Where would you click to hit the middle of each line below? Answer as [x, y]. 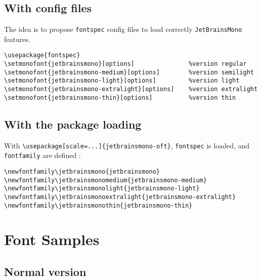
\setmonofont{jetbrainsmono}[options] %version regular [125, 64]
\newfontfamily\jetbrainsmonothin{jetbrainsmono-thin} [98, 205]
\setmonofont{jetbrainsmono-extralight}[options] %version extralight [131, 89]
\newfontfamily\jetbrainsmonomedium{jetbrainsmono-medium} [105, 180]
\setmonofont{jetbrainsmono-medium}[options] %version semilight [129, 72]
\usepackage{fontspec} [42, 55]
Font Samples [52, 239]
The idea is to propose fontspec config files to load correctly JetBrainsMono [123, 29]
